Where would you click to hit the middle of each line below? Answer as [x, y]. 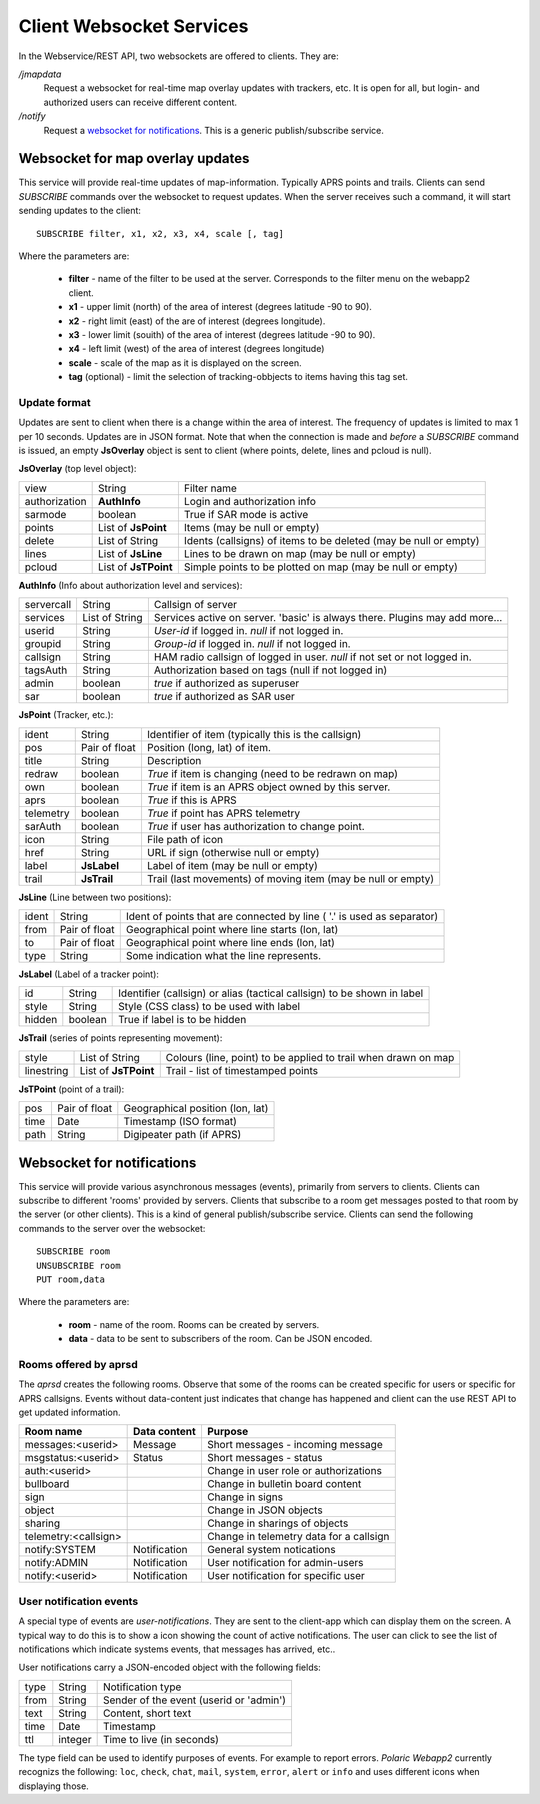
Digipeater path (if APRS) [182, 1135]
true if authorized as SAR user [224, 697]
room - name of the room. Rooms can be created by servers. [194, 1324]
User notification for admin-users [285, 1563]
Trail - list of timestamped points [242, 1070]
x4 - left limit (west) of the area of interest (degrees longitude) [196, 349]
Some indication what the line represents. [223, 955]
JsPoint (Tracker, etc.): [66, 715]
